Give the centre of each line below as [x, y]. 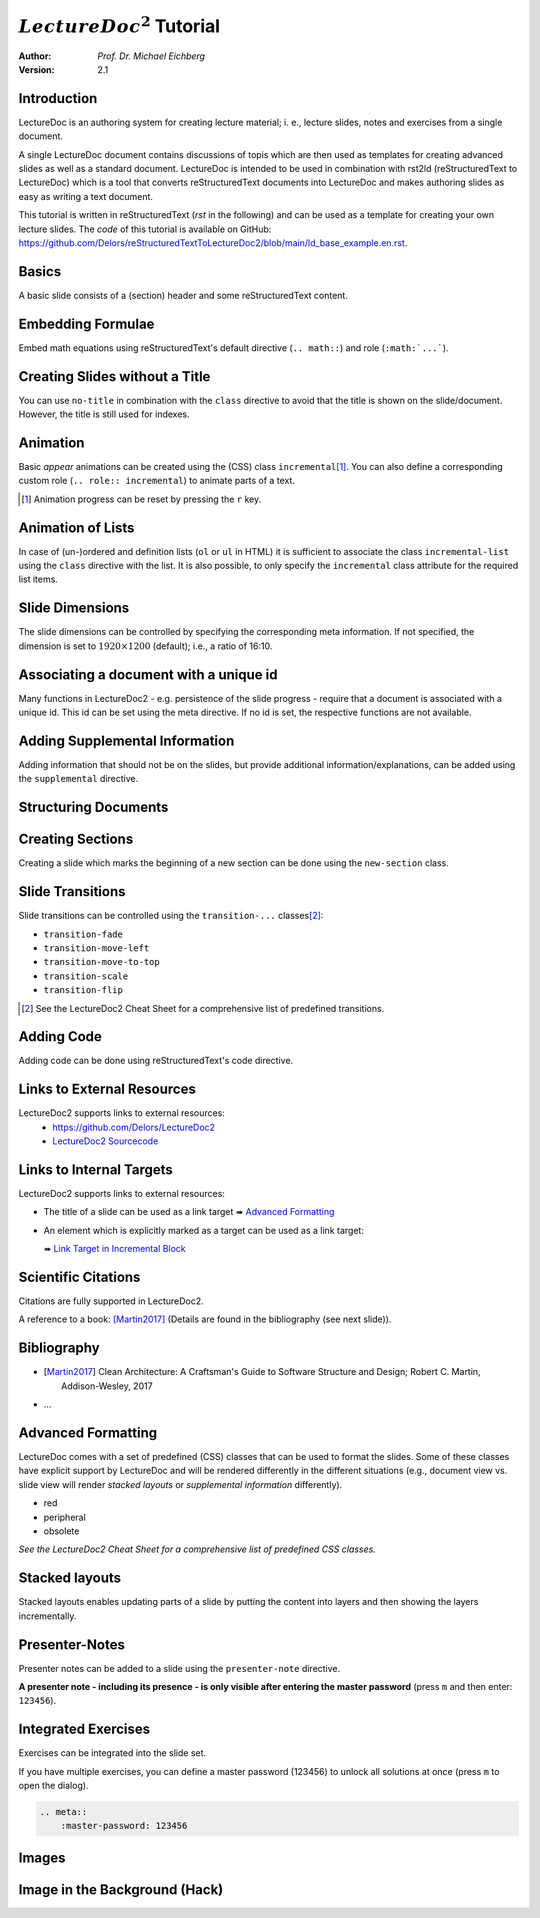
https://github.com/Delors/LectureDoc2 [133, 1127]
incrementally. [47, 1616]
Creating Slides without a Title [114, 376]
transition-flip [83, 990]
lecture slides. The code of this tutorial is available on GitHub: [145, 229]
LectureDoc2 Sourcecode [105, 1141]
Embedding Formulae [86, 323]
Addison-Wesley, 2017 [107, 1386]
